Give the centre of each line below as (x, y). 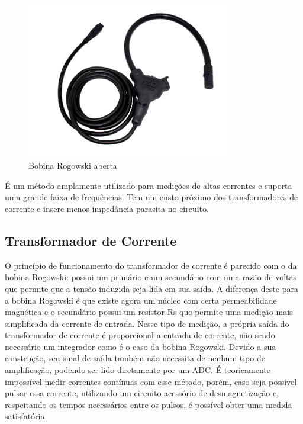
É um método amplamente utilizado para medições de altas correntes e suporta (149, 185)
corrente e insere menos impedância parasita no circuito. (107, 208)
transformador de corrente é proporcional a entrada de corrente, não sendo (140, 335)
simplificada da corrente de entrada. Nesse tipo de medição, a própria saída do (147, 323)
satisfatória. (26, 416)
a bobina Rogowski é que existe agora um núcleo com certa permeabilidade (141, 300)
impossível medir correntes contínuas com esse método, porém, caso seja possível (151, 381)
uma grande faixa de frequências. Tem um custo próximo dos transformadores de (151, 197)
